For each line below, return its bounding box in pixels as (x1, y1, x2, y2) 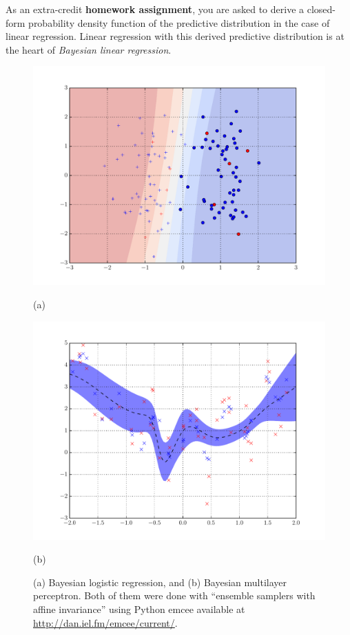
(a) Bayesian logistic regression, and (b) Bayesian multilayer (33, 574, 287, 589)
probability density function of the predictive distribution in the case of (28, 15, 330, 30)
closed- (307, 2, 336, 16)
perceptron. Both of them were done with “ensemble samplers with (33, 588, 316, 603)
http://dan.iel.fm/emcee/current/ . (33, 615, 178, 629)
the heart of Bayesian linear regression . (6, 42, 172, 56)
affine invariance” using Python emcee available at (33, 601, 245, 616)
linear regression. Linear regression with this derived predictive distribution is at (6, 29, 344, 43)
